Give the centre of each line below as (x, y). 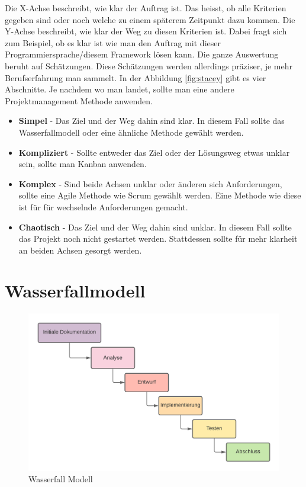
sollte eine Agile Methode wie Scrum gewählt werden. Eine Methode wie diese (160, 195)
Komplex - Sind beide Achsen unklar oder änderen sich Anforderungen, (150, 183)
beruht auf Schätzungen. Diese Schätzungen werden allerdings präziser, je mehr (149, 65)
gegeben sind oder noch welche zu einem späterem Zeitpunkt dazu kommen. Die (150, 19)
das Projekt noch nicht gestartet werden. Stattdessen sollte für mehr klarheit (158, 238)
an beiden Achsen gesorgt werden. (80, 250)
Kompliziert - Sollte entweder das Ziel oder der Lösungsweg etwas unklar (154, 152)
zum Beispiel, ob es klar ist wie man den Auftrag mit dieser (113, 42)
